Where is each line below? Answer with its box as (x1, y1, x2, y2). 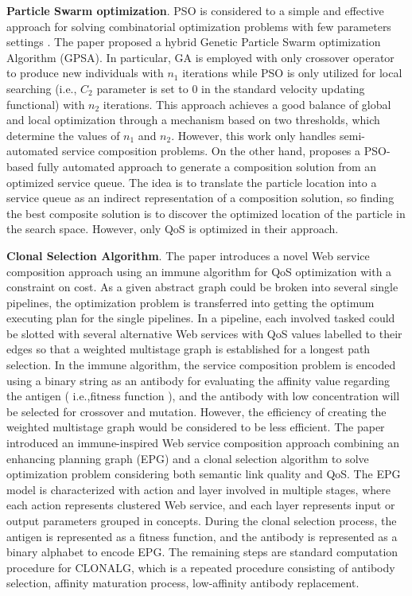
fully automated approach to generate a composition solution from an (37, 158, 377, 174)
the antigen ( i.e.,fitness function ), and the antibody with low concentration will (6, 388, 400, 404)
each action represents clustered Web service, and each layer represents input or (6, 497, 395, 513)
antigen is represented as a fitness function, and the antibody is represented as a (6, 528, 398, 544)
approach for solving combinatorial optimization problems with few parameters (6, 18, 391, 34)
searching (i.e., (6, 80, 77, 96)
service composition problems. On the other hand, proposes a (61, 142, 361, 159)
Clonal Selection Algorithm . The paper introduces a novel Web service (6, 247, 370, 263)
